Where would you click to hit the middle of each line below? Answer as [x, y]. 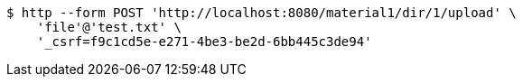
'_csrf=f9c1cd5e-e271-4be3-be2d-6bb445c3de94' [204, 42]
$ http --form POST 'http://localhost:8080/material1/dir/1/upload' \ [261, 13]
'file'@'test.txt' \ [109, 27]
